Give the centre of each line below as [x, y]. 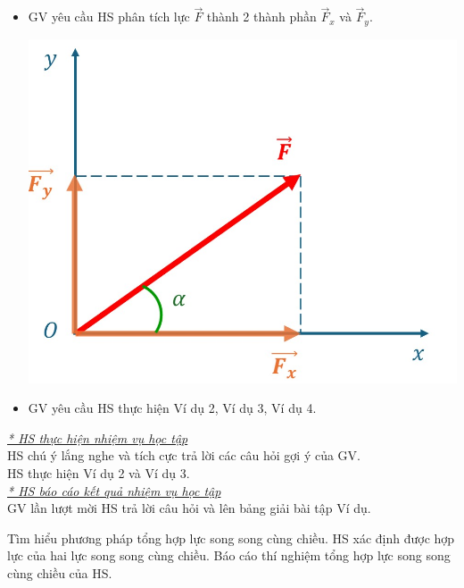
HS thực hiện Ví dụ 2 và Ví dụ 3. [99, 472]
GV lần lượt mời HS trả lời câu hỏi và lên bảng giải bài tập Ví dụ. [189, 508]
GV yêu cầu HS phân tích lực [109, 17]
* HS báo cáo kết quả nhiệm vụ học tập [114, 490]
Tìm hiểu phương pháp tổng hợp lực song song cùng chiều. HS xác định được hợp [231, 538]
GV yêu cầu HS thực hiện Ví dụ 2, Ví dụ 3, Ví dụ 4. [172, 408]
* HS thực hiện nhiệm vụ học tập [98, 437]
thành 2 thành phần [261, 17]
